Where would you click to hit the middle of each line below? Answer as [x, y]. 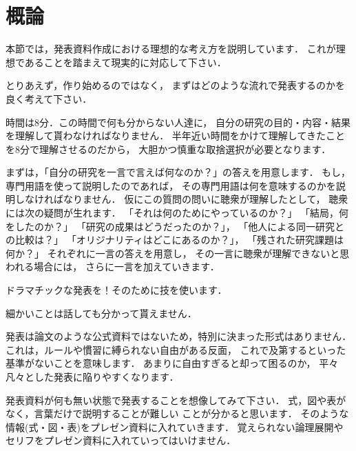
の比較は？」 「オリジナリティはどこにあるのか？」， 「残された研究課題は [175, 240]
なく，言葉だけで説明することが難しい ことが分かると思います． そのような [177, 413]
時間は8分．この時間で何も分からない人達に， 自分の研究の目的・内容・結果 [178, 122]
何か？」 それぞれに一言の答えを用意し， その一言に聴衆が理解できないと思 [178, 253]
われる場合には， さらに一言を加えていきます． [113, 267]
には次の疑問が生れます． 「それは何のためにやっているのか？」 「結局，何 [177, 213]
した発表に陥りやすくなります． [106, 377]
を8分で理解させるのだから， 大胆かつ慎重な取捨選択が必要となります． [168, 149]
